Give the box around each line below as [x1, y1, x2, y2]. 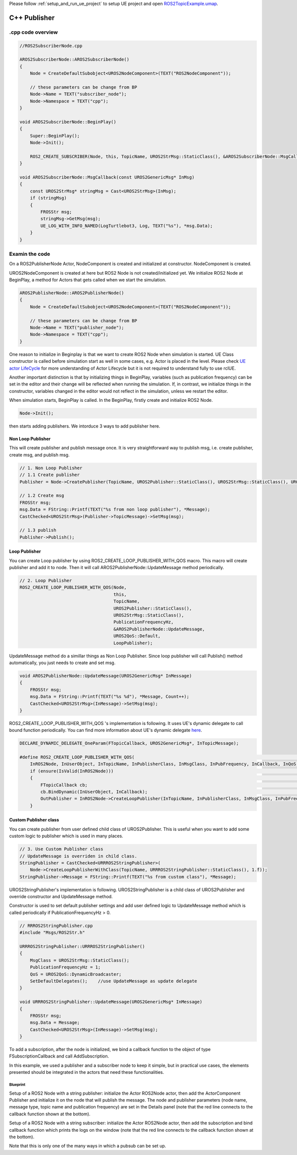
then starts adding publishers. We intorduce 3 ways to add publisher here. [9, 423, 160, 429]
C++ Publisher [9, 13, 55, 22]
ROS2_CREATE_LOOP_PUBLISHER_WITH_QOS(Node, [19, 584, 127, 590]
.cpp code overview [9, 29, 58, 36]
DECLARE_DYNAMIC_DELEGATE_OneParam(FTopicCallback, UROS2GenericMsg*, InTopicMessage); [19, 740, 239, 746]
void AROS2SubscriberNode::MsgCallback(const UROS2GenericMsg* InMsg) [19, 174, 195, 180]
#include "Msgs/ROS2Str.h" [19, 930, 85, 935]
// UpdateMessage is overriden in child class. [19, 853, 137, 859]
